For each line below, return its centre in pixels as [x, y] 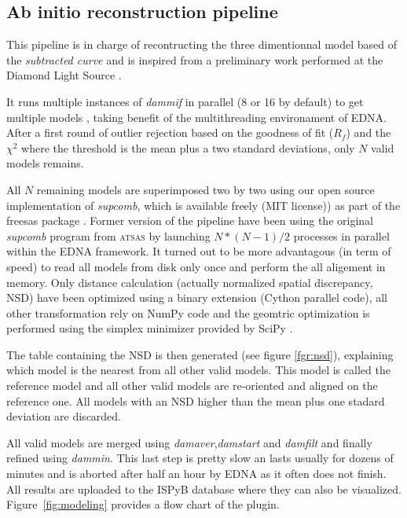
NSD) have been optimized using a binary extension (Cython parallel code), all [197, 298]
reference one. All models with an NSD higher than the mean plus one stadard [196, 400]
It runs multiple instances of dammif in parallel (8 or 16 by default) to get [185, 101]
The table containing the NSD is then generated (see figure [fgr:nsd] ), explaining [200, 354]
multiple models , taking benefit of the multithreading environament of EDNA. [196, 117]
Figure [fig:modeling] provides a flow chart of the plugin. [143, 504]
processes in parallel [341, 235]
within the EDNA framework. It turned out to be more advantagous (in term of [199, 251]
